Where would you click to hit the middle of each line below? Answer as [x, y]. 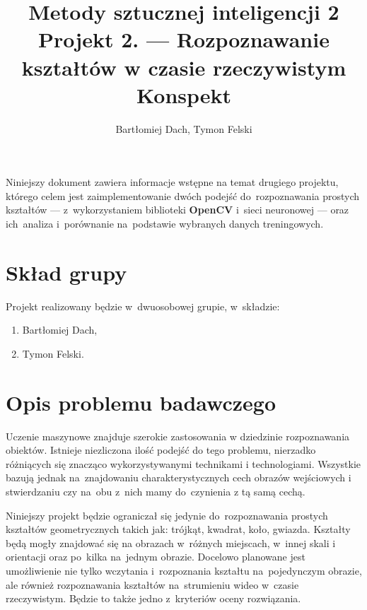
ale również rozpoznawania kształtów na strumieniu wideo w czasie [152, 584]
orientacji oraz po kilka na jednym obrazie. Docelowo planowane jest [156, 557]
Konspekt [184, 94]
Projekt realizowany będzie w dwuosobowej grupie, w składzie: [143, 306]
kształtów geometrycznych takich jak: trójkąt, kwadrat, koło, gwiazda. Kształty [178, 529]
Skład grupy [66, 272]
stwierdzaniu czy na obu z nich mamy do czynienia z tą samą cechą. [156, 492]
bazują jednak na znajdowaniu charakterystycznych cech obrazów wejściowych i [179, 477]
